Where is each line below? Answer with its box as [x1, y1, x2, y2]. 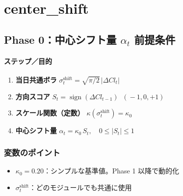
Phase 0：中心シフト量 [4, 31, 117, 47]
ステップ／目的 [4, 56, 52, 66]
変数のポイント [4, 146, 60, 158]
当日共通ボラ [15, 74, 57, 84]
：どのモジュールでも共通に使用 [29, 182, 132, 192]
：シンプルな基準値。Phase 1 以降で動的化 [44, 166, 180, 176]
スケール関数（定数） [15, 108, 84, 118]
